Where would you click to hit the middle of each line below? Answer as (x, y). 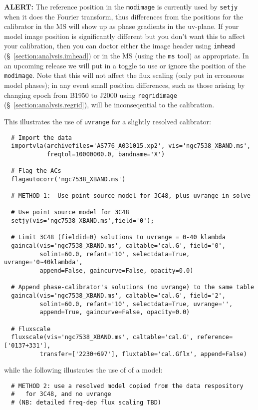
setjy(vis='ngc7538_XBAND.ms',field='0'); (83, 221)
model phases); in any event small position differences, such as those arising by (125, 85)
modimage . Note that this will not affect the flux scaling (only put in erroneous (124, 75)
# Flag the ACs (36, 171)
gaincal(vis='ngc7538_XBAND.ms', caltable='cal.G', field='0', (118, 246)
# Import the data (42, 138)
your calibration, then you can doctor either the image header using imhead (120, 46)
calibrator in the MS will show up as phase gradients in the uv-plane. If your (122, 26)
